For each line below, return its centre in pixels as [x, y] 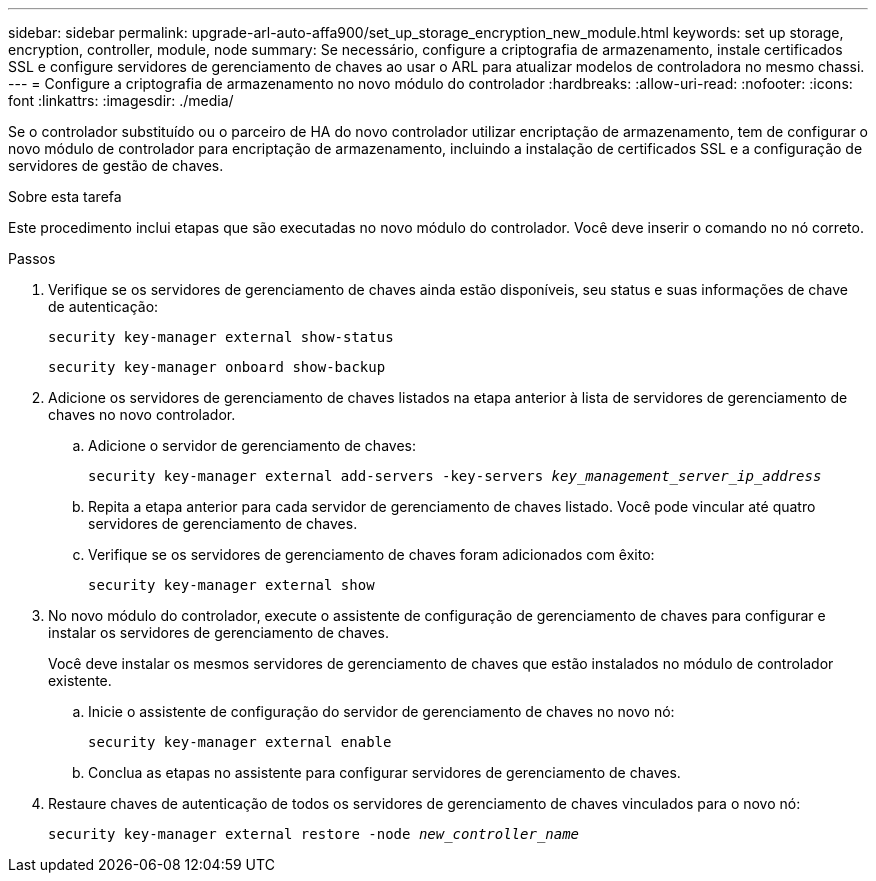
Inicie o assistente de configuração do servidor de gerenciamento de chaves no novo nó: [381, 711]
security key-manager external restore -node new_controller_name [314, 834]
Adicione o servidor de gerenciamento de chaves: [252, 445]
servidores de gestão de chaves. [116, 165]
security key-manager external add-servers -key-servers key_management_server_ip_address [455, 476]
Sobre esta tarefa [65, 196]
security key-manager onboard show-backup [217, 367]
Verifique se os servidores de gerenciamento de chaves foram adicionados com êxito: [371, 554]
